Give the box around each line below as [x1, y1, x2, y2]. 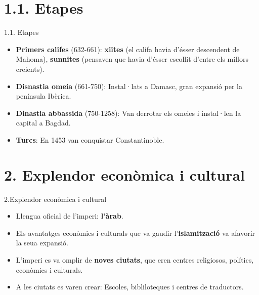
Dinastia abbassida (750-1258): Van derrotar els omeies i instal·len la [16, 107, 241, 118]
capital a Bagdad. [16, 117, 71, 128]
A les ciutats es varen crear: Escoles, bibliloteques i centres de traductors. [16, 281, 244, 292]
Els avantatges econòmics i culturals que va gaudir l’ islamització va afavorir [16, 227, 255, 238]
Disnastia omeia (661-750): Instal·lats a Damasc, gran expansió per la [16, 80, 242, 91]
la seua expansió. [16, 237, 69, 248]
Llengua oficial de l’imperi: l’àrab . [16, 210, 123, 221]
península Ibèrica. [16, 91, 71, 101]
